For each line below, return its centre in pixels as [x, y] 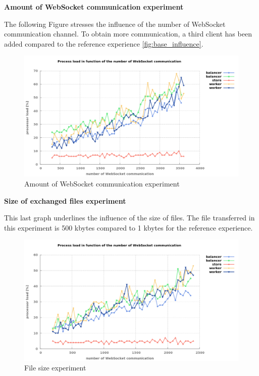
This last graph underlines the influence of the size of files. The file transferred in [129, 218]
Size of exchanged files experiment [65, 200]
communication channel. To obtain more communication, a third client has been [128, 34]
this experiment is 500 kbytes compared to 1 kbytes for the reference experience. [128, 227]
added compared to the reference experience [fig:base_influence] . [104, 43]
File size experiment [55, 368]
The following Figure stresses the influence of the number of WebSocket [115, 24]
